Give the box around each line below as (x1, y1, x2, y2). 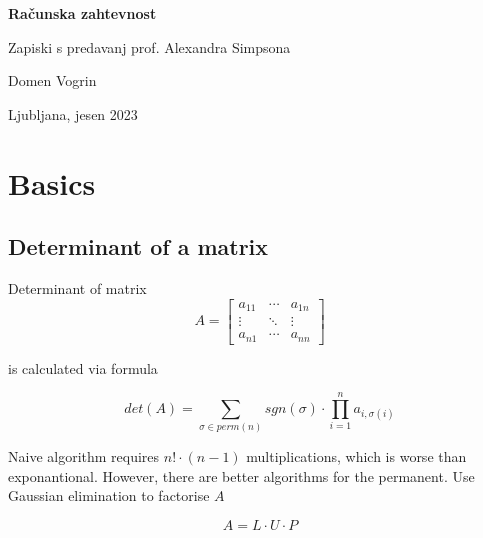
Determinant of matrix (8, 277, 147, 298)
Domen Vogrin (8, 70, 97, 91)
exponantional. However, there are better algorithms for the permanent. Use (8, 465, 475, 486)
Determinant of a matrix (8, 231, 269, 262)
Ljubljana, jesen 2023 (8, 103, 138, 124)
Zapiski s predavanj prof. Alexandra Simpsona (8, 36, 291, 57)
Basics (8, 162, 96, 203)
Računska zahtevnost (8, 3, 157, 23)
